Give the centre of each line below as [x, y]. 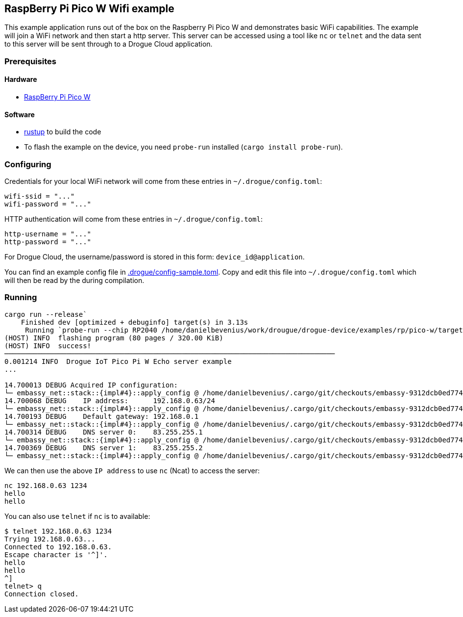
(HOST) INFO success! [48, 346]
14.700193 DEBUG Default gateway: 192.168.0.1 [102, 416]
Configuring [28, 164]
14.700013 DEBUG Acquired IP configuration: [91, 385]
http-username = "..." [48, 234]
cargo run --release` [46, 314]
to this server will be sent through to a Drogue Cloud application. [109, 44]
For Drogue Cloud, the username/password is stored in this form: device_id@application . [155, 257]
